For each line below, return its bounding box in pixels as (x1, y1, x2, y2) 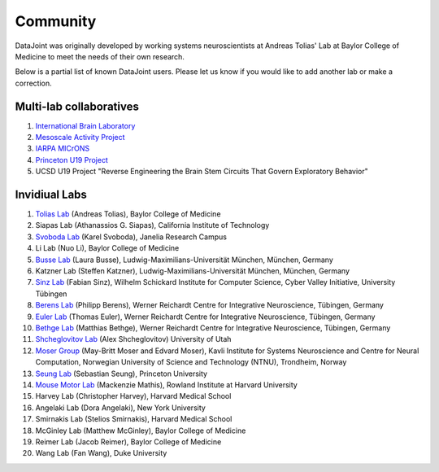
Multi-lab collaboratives (15, 99, 140, 113)
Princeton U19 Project (35, 155, 109, 164)
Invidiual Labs (15, 188, 87, 201)
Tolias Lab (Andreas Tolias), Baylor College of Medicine (35, 209, 221, 219)
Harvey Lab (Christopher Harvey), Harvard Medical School (35, 391, 232, 401)
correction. (15, 78, 52, 88)
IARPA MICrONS (35, 143, 90, 154)
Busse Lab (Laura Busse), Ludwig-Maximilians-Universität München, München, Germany (35, 255, 333, 264)
